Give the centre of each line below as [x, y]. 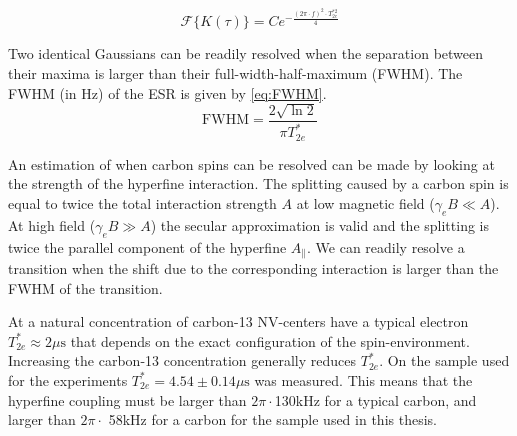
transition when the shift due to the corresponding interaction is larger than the [253, 268]
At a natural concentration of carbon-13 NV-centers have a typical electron [238, 321]
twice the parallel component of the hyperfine [147, 246]
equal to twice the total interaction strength [142, 202]
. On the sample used [444, 360]
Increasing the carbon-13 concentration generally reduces [182, 360]
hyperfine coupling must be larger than [127, 399]
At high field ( [52, 224]
